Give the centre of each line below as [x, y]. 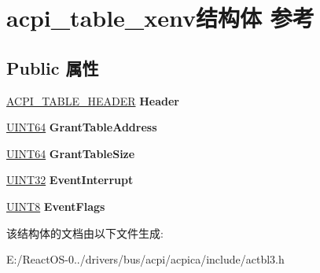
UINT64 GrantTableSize [71, 153]
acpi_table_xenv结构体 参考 [160, 18]
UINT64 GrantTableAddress [82, 127]
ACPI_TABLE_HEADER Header [93, 100]
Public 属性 [53, 67]
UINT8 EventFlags [56, 206]
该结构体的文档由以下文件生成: [85, 232]
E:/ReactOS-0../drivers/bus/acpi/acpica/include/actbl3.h [145, 259]
